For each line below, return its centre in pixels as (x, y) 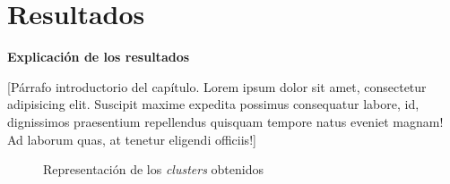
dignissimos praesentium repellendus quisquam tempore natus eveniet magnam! (225, 121)
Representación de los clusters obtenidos (153, 169)
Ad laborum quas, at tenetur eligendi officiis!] (132, 139)
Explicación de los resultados (99, 57)
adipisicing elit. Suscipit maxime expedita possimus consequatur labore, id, (213, 104)
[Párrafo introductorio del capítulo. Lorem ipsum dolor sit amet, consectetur (217, 86)
